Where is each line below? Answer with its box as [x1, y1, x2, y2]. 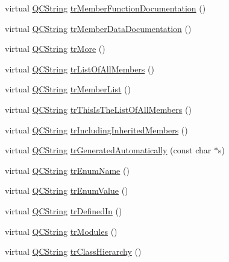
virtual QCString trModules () [5, 225, 118, 237]
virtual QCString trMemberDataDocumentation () [5, 22, 192, 34]
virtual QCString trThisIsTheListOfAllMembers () [5, 103, 192, 115]
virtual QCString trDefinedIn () [5, 204, 122, 217]
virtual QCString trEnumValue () [5, 184, 128, 197]
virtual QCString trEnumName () [5, 164, 130, 176]
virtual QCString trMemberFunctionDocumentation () [5, 2, 206, 14]
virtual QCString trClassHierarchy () [5, 245, 142, 258]
